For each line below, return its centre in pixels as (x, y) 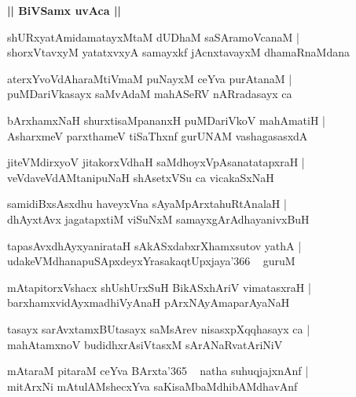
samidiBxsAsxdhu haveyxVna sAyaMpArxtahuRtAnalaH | (147, 204)
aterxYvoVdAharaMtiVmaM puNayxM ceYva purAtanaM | (150, 78)
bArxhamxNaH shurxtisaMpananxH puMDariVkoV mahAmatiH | (166, 120)
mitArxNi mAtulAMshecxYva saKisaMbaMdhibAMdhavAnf (152, 386)
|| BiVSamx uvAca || (64, 10)
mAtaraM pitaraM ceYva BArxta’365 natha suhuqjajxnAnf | (158, 371)
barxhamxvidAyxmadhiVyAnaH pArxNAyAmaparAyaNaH (149, 302)
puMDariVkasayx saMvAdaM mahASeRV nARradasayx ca (150, 94)
